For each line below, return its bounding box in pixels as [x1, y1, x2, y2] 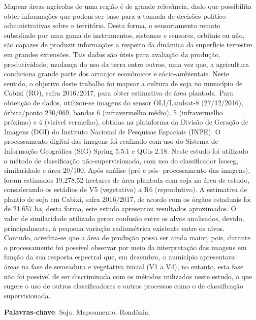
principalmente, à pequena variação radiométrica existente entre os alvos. [4, 223, 225, 233]
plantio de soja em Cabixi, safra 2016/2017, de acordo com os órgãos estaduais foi [4, 193, 251, 204]
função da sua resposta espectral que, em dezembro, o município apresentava [4, 252, 235, 262]
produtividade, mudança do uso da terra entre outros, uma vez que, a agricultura [4, 59, 249, 69]
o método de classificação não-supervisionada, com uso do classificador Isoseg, [4, 155, 238, 165]
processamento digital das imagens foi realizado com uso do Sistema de [4, 136, 218, 146]
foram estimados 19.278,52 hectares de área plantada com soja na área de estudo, [4, 174, 250, 185]
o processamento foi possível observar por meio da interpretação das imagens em [4, 242, 247, 252]
